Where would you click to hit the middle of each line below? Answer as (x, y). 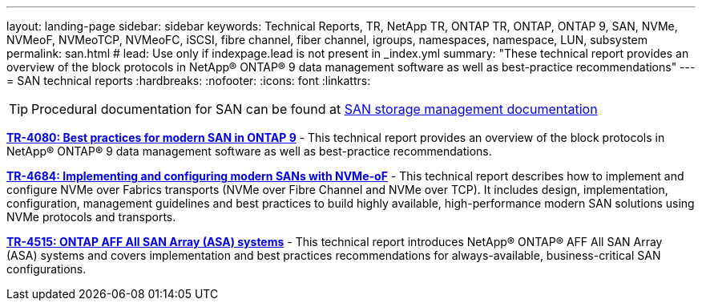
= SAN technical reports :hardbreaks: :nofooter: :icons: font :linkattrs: (189, 81)
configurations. (46, 269)
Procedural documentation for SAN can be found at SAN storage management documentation (315, 109)
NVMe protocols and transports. (91, 217)
